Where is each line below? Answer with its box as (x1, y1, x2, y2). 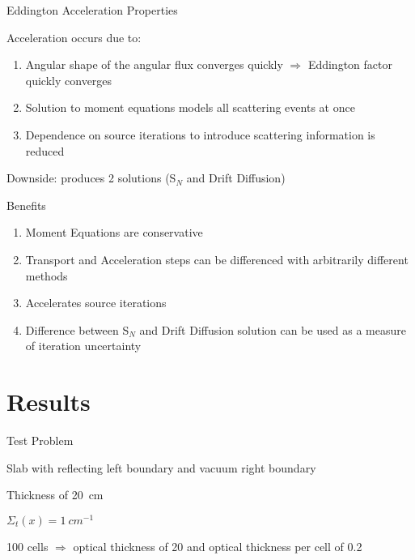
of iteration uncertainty (25, 337, 142, 354)
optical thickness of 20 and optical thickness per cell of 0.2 (73, 537, 362, 554)
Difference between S (25, 321, 129, 338)
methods (25, 267, 68, 284)
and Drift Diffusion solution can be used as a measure (139, 321, 406, 338)
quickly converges (25, 71, 112, 88)
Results (6, 385, 91, 418)
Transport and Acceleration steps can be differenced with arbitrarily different (25, 250, 409, 267)
